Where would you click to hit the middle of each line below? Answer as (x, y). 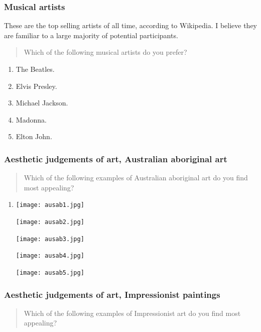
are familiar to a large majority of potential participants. (91, 35)
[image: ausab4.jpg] (50, 256)
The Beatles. (35, 69)
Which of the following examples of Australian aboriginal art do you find (136, 178)
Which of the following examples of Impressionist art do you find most (132, 313)
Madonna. (31, 119)
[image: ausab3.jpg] (50, 239)
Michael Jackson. (42, 103)
